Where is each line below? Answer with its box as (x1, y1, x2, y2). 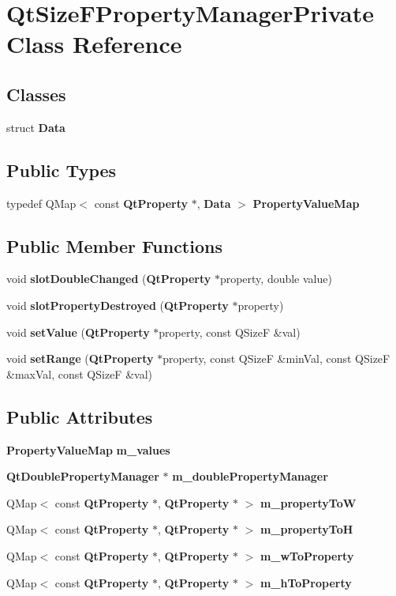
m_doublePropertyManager (172, 468, 328, 485)
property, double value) (219, 270, 332, 287)
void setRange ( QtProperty (6, 350, 154, 367)
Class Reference (6, 28, 182, 60)
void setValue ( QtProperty (6, 323, 150, 340)
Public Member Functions (6, 233, 222, 258)
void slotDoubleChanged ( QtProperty (6, 270, 211, 287)
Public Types (6, 157, 117, 182)
